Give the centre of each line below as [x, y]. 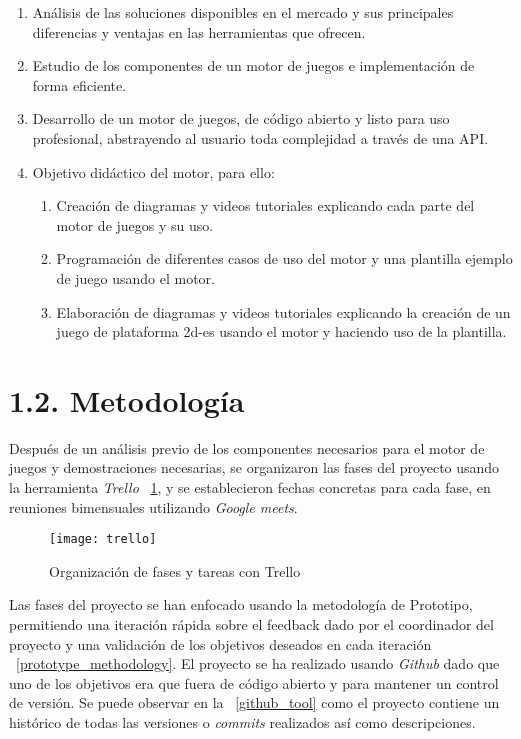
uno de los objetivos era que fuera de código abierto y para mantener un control [254, 682]
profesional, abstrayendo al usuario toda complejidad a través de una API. [260, 137]
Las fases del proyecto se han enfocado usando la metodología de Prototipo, [241, 604]
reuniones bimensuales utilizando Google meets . [153, 506]
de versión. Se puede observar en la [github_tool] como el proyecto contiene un [254, 702]
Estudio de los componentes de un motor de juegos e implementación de [253, 65]
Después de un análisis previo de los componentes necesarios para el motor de [247, 447]
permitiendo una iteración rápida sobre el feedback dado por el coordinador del [251, 624]
